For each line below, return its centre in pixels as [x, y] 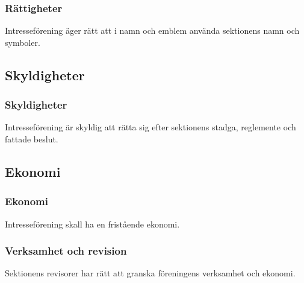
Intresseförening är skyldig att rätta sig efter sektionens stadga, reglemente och [150, 127]
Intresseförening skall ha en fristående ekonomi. [92, 224]
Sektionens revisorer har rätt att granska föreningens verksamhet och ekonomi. [150, 273]
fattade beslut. [32, 139]
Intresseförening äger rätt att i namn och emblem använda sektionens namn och [152, 30]
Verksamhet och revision [66, 251]
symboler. [23, 42]
